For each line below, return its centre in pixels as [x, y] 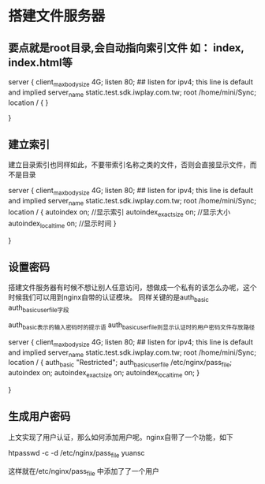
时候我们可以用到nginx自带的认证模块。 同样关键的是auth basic [108, 298]
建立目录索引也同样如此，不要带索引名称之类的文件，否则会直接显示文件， [129, 165]
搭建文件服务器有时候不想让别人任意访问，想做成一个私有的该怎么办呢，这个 [132, 288]
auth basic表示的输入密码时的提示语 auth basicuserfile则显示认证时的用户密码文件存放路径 [132, 326]
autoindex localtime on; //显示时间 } [62, 224]
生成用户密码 [39, 417]
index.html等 [40, 63]
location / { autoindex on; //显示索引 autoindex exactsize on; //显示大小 [119, 213]
